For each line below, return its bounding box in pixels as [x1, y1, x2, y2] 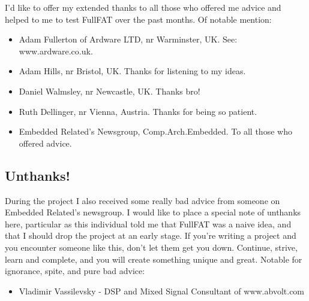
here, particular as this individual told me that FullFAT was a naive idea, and [5, 217, 292, 230]
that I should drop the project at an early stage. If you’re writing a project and [5, 229, 296, 242]
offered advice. [19, 136, 72, 149]
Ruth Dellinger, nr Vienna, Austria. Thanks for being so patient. [19, 105, 257, 117]
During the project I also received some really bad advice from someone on [5, 194, 280, 206]
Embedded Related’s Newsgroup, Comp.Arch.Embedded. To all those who [19, 125, 292, 138]
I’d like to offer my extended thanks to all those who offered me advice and [5, 1, 281, 13]
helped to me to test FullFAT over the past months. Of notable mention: [5, 13, 272, 25]
